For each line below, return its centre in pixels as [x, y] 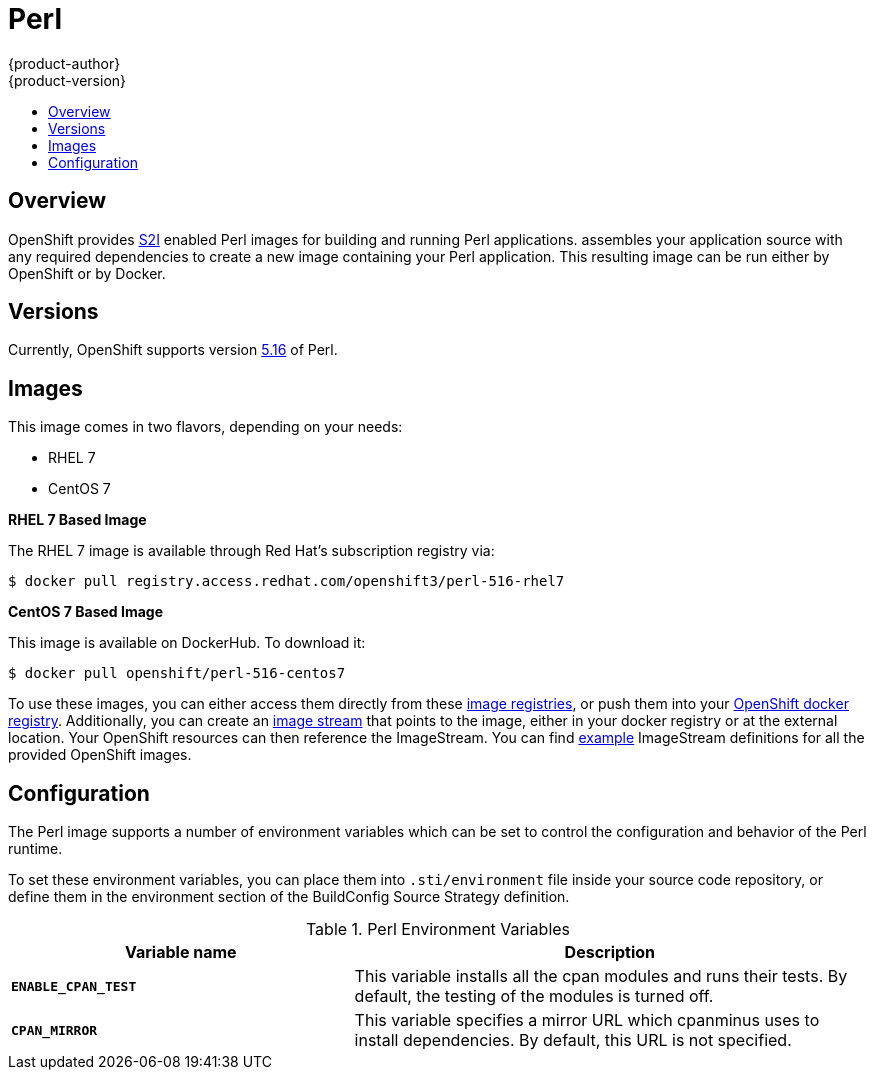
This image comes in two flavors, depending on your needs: [205, 427]
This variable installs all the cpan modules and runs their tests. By [601, 976]
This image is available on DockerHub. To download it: [187, 643]
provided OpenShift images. [100, 755]
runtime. [35, 849]
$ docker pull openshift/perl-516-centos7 [177, 673]
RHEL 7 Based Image [77, 520]
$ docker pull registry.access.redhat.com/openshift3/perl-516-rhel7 [286, 581]
